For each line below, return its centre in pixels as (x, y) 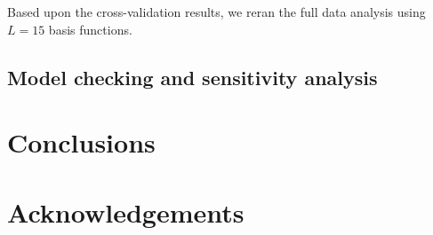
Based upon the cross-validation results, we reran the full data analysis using (216, 12)
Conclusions (81, 142)
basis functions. (90, 29)
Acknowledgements (126, 211)
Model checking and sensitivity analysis (192, 77)
